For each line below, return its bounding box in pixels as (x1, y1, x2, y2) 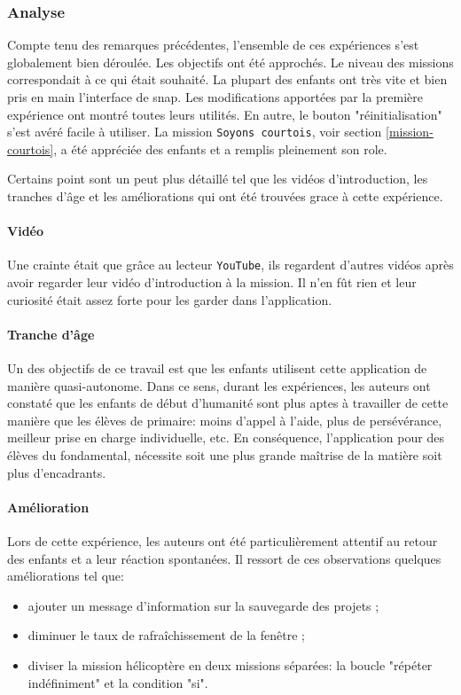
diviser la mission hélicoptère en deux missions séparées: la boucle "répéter (27, 655, 433, 674)
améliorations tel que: (7, 566, 124, 585)
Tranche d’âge (7, 324, 95, 343)
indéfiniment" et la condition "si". (27, 673, 208, 691)
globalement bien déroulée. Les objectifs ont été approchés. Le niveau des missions (7, 52, 454, 71)
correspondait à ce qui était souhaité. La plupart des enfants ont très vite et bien (7, 70, 448, 89)
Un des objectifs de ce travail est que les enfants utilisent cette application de (7, 359, 427, 378)
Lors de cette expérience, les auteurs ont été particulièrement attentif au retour (7, 532, 438, 551)
